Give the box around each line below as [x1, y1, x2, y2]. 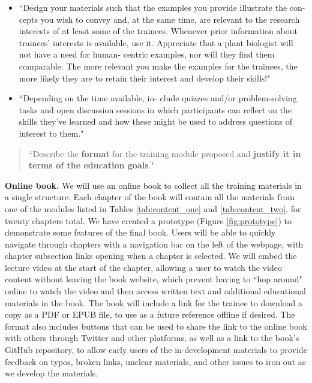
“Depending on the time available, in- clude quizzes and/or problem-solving [19, 92, 297, 104]
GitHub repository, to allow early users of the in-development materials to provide [5, 343, 307, 356]
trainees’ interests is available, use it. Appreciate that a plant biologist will [19, 36, 293, 49]
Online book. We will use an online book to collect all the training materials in [5, 179, 302, 191]
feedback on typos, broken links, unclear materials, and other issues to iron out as [5, 355, 306, 367]
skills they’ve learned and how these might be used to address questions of [19, 115, 293, 128]
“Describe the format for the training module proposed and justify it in [28, 147, 301, 159]
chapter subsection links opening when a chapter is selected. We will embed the [5, 249, 297, 262]
